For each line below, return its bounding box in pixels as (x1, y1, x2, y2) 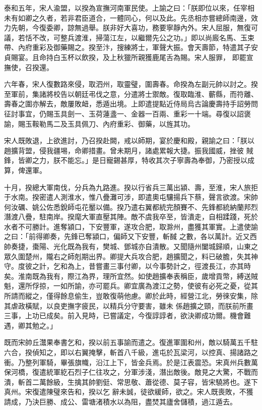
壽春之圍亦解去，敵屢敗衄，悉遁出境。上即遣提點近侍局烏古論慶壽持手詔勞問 (4, 98, 258, 109)
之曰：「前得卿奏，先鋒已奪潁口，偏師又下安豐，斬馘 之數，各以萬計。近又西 (4, 231, 257, 242)
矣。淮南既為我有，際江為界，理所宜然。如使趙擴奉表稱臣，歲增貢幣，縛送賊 (4, 270, 258, 281)
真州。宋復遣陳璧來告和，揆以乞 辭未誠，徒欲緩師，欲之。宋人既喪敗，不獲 (4, 386, 253, 397)
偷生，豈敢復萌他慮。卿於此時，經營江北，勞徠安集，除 (74, 290, 258, 301)
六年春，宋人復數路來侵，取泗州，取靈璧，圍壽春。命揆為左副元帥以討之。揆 (4, 79, 258, 89)
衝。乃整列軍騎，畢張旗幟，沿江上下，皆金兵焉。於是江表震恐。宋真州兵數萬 (4, 357, 258, 367)
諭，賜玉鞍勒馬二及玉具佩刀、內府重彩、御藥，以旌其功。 (4, 118, 194, 129)
